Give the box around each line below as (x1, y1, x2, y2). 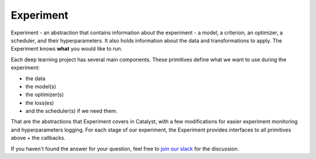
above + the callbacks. (11, 135, 66, 142)
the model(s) (25, 83, 57, 90)
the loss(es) (25, 99, 54, 106)
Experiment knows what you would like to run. (11, 45, 123, 52)
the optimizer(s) (25, 91, 64, 98)
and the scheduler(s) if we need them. (25, 108, 118, 115)
